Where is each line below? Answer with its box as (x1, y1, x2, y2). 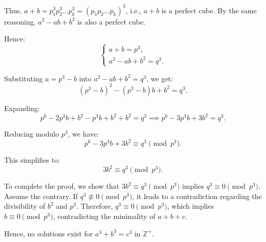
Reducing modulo (4, 128, 59, 139)
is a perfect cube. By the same (161, 5, 257, 15)
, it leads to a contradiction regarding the (132, 190, 262, 201)
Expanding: (4, 102, 40, 113)
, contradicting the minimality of (53, 211, 156, 221)
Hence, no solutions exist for (4, 228, 93, 238)
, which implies (167, 201, 214, 211)
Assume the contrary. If (4, 190, 78, 201)
